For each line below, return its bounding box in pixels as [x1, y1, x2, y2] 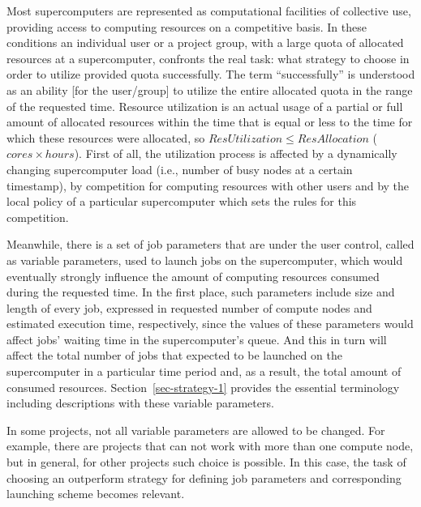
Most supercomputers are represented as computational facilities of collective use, [6, 2, 411, 19]
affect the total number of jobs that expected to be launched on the [6, 347, 342, 364]
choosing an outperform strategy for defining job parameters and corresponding [6, 469, 402, 486]
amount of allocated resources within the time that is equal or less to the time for [6, 113, 413, 130]
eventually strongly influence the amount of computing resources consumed [6, 267, 380, 284]
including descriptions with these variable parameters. [6, 394, 274, 411]
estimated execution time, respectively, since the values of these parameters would [6, 315, 414, 332]
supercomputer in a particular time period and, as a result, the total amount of [6, 363, 402, 380]
